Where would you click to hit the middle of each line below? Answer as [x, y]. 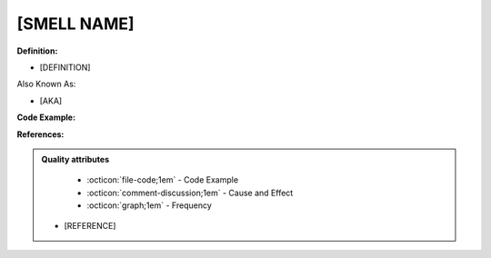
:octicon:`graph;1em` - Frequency [150, 205]
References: [40, 134]
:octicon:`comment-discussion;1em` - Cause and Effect [190, 193]
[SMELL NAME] [76, 24]
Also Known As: [46, 84]
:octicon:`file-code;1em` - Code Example [163, 180]
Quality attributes [75, 159]
